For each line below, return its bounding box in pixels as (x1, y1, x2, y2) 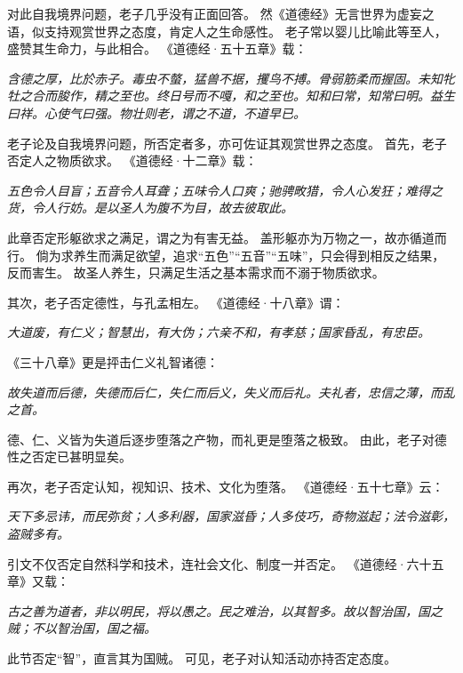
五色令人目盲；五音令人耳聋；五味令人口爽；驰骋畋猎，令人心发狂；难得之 (7, 180, 443, 199)
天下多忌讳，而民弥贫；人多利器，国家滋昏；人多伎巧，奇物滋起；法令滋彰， (7, 507, 455, 525)
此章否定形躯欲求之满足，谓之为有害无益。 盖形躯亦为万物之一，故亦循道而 (7, 228, 447, 246)
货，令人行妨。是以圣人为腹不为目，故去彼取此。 (7, 198, 293, 217)
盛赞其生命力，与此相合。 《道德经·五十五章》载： (7, 39, 307, 58)
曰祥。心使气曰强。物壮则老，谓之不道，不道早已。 (7, 103, 306, 122)
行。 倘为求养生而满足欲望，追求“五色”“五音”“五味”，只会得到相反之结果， (7, 245, 445, 264)
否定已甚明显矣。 (31, 447, 132, 466)
